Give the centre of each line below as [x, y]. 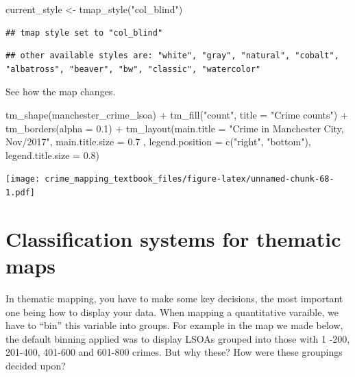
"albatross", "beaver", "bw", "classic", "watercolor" [133, 69]
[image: [23, 179]
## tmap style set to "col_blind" [84, 33]
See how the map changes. [61, 92]
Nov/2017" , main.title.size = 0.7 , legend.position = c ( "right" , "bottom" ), [158, 142]
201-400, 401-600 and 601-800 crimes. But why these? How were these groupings [174, 352]
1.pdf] [20, 193]
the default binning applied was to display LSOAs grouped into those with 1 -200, [178, 338]
